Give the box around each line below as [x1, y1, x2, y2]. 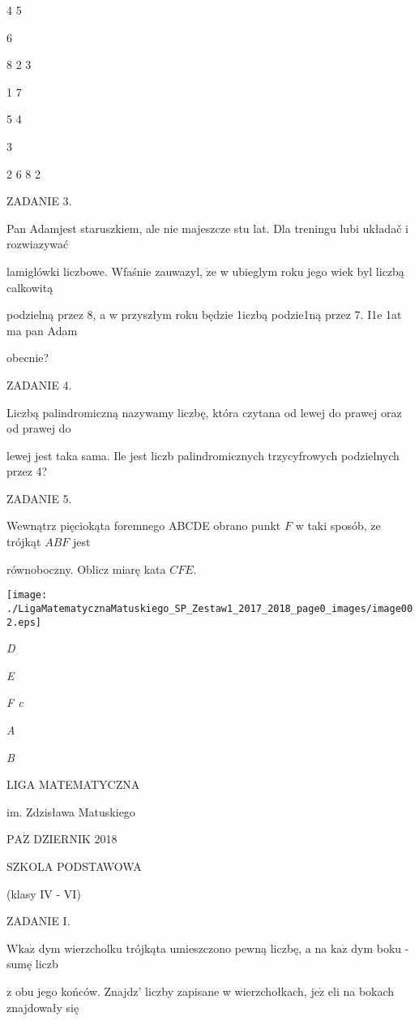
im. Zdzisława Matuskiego [6, 803, 135, 820]
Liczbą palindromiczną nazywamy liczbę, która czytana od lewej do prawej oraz [6, 403, 402, 420]
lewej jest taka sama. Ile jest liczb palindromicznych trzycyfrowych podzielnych [6, 446, 400, 463]
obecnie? [6, 349, 49, 366]
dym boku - [351, 939, 409, 956]
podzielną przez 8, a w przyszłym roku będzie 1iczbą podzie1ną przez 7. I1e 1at [6, 306, 402, 323]
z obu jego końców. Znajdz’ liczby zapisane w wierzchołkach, [6, 982, 307, 999]
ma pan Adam [6, 321, 78, 338]
